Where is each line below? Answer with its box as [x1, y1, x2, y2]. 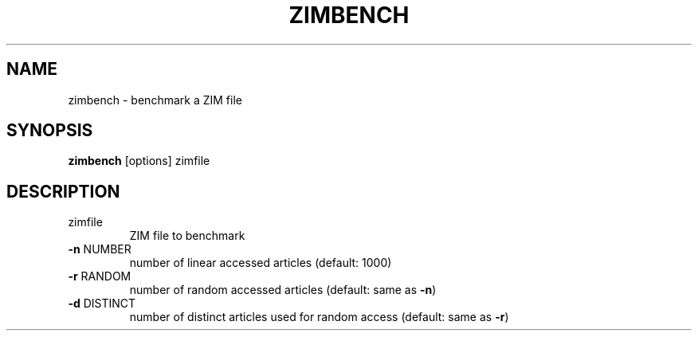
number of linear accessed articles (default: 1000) [129, 256, 392, 270]
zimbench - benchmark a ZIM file [68, 92, 242, 107]
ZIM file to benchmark [129, 229, 245, 243]
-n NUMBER [68, 242, 131, 257]
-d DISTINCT [68, 296, 136, 311]
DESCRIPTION [6, 181, 120, 202]
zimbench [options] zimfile [68, 154, 210, 168]
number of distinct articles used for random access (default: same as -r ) [129, 310, 509, 324]
